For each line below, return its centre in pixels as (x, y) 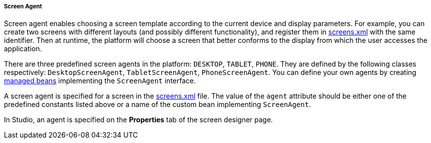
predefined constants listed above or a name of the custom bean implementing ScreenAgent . (158, 105)
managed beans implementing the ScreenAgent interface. (100, 81)
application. (23, 49)
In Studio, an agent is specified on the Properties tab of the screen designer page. (139, 120)
